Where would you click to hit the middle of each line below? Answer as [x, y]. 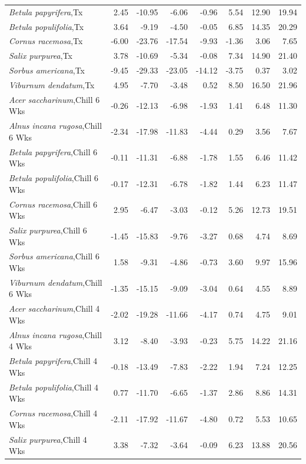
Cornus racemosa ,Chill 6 [53, 204]
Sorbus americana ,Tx [47, 70]
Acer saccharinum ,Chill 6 [54, 99]
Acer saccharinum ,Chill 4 [54, 308]
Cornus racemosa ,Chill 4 [53, 413]
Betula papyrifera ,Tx [46, 11]
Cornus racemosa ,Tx [46, 41]
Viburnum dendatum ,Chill [56, 282]
